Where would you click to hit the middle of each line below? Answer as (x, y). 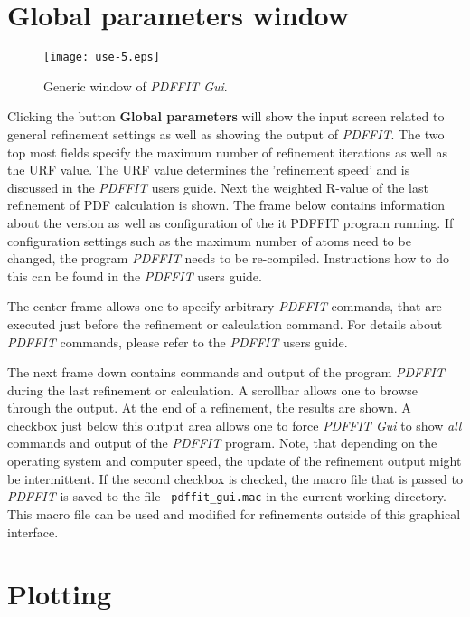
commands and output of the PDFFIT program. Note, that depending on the (222, 443)
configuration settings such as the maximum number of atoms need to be (209, 240)
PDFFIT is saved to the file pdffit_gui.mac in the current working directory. (227, 496)
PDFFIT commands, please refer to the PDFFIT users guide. (178, 342)
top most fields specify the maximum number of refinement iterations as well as (228, 152)
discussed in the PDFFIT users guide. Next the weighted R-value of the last (218, 187)
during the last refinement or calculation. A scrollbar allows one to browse (212, 389)
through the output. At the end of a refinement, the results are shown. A (209, 408)
